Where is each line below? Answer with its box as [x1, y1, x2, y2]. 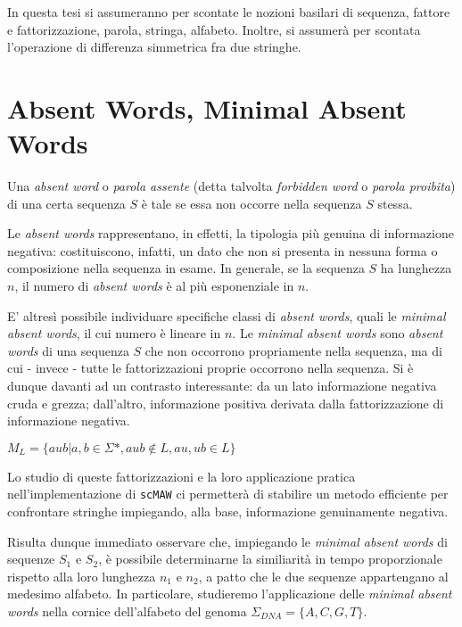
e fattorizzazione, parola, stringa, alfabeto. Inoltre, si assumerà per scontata [7, 20, 421, 38]
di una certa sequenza [7, 194, 126, 212]
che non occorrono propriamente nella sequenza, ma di [144, 341, 442, 359]
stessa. [377, 194, 413, 212]
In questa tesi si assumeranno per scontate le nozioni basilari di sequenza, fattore [7, 3, 450, 21]
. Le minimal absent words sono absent [232, 324, 443, 342]
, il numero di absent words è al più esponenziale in [14, 276, 294, 295]
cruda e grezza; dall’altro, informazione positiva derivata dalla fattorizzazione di [7, 393, 444, 412]
